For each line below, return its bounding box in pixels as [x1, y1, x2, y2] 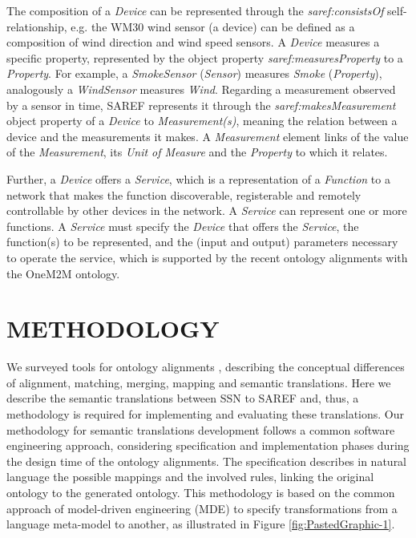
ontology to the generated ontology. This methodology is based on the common [6, 483, 395, 500]
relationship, [6, 18, 67, 34]
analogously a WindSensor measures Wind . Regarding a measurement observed [6, 80, 396, 97]
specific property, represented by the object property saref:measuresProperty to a [6, 49, 403, 66]
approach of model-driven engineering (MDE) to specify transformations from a [6, 500, 398, 516]
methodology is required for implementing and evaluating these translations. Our [6, 406, 404, 422]
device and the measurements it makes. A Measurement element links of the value [6, 127, 409, 144]
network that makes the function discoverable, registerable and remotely [6, 186, 361, 203]
